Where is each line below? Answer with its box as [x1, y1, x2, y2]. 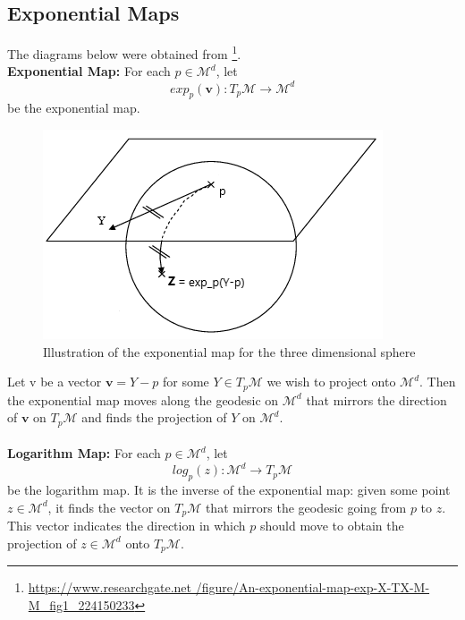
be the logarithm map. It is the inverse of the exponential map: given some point [7, 480, 451, 499]
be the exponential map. [7, 98, 140, 117]
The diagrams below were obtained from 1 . [7, 42, 241, 63]
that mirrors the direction [306, 390, 447, 409]
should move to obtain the [259, 516, 404, 535]
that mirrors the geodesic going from [205, 497, 407, 516]
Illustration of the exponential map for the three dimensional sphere [43, 342, 416, 361]
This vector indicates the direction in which [7, 516, 246, 535]
